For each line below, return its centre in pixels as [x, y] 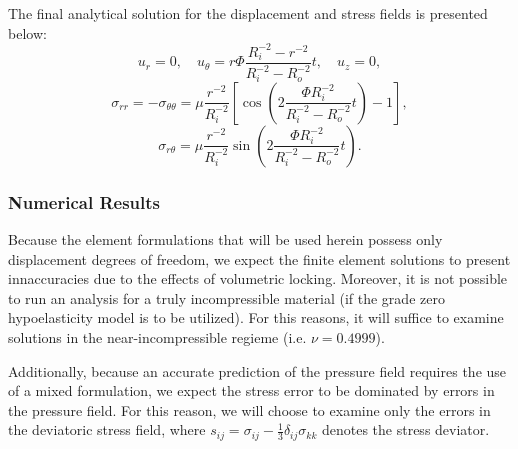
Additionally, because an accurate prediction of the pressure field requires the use [257, 370]
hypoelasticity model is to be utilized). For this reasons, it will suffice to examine [256, 317]
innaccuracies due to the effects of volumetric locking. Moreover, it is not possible [258, 278]
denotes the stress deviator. [405, 429]
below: [27, 32]
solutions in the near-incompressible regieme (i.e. [157, 337]
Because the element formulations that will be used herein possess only [225, 239]
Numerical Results [84, 201]
